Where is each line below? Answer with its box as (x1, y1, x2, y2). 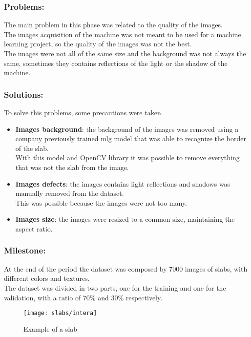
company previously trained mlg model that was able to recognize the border (15, 133, 246, 144)
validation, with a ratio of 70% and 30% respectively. (4, 292, 163, 302)
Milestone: (4, 244, 46, 256)
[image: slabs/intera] (23, 310, 97, 317)
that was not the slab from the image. (15, 162, 129, 172)
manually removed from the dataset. (15, 188, 124, 198)
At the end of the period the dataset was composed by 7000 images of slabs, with (4, 263, 248, 274)
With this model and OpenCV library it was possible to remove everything (15, 152, 240, 163)
